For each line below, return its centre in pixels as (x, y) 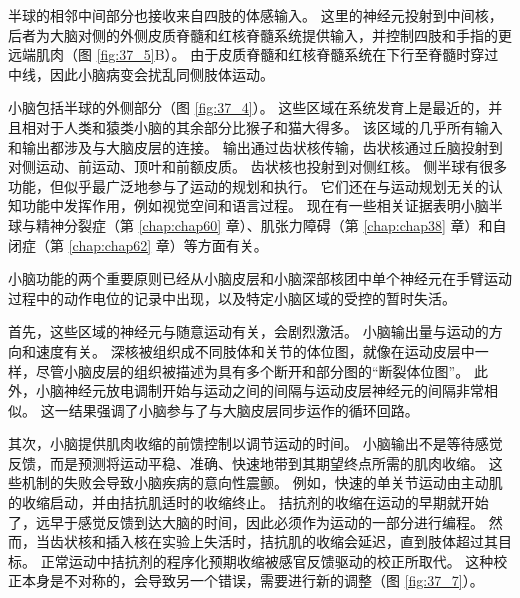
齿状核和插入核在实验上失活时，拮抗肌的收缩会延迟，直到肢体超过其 (273, 541)
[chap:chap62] (110, 244)
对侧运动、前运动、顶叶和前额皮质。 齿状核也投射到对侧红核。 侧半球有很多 (258, 166)
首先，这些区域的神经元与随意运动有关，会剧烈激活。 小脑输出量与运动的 (248, 331)
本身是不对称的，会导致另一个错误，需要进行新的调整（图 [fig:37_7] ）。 (252, 580)
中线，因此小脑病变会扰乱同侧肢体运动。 (141, 73)
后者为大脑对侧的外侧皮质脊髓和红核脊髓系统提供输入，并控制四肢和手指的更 (260, 34)
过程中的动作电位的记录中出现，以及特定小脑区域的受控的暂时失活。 (232, 297)
